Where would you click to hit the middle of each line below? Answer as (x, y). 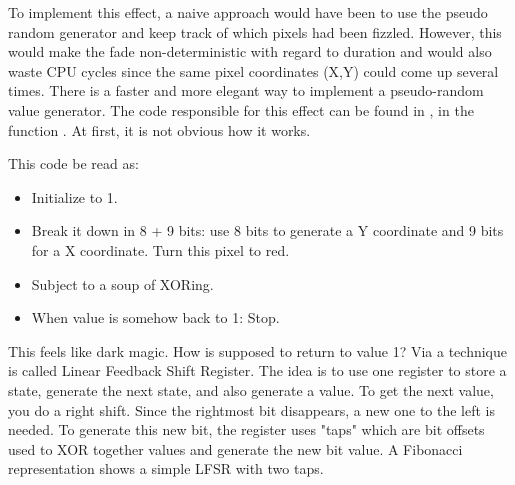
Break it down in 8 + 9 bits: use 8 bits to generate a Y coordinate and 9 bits (267, 230)
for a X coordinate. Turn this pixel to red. (160, 249)
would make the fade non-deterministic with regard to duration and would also (250, 51)
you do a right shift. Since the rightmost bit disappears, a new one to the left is (252, 409)
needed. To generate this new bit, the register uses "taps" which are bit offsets (246, 429)
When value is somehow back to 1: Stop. (155, 317)
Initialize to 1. (74, 196)
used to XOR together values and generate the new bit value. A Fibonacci (235, 448)
